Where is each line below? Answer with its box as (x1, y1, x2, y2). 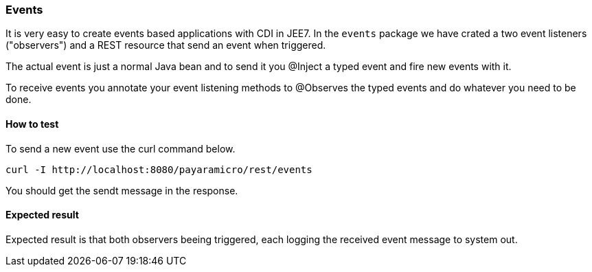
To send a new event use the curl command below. (5, 142, 236, 155)
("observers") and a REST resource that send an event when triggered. (5, 39, 326, 52)
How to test (5, 117, 59, 130)
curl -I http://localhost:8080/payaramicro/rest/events (5, 163, 312, 175)
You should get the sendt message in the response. (5, 184, 238, 196)
